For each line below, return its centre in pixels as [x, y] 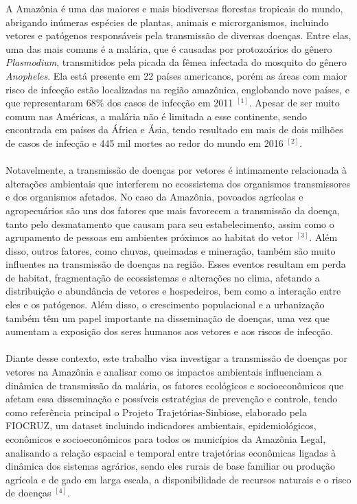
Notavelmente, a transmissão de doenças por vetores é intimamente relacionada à [176, 170]
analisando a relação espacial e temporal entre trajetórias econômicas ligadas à [171, 452]
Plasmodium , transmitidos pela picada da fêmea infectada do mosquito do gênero [176, 62]
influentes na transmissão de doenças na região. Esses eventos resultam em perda [176, 264]
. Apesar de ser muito [294, 103]
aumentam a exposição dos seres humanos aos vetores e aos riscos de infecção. [170, 331]
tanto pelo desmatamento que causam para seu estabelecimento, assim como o [170, 224]
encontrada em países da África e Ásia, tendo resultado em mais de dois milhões [174, 129]
